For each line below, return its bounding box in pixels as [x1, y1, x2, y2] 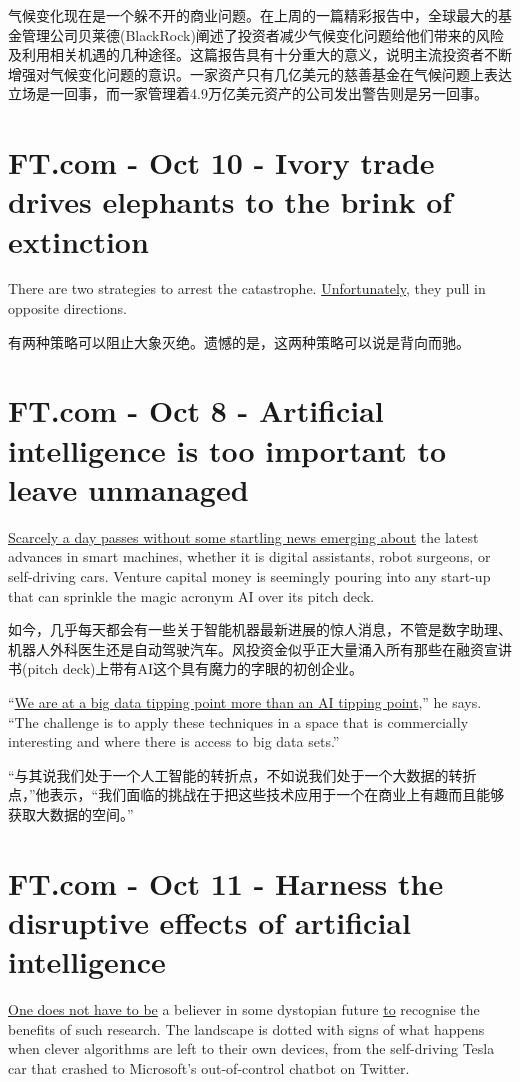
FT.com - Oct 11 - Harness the [8, 862, 444, 903]
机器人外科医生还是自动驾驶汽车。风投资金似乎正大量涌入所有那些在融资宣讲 [8, 638, 512, 659]
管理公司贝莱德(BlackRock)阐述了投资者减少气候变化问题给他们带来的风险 [21, 24, 504, 45]
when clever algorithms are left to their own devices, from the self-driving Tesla [8, 1038, 495, 1059]
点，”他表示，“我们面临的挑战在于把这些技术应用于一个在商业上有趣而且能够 [8, 784, 505, 805]
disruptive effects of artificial [8, 901, 411, 942]
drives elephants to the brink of [8, 181, 453, 222]
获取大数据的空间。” [8, 803, 134, 824]
